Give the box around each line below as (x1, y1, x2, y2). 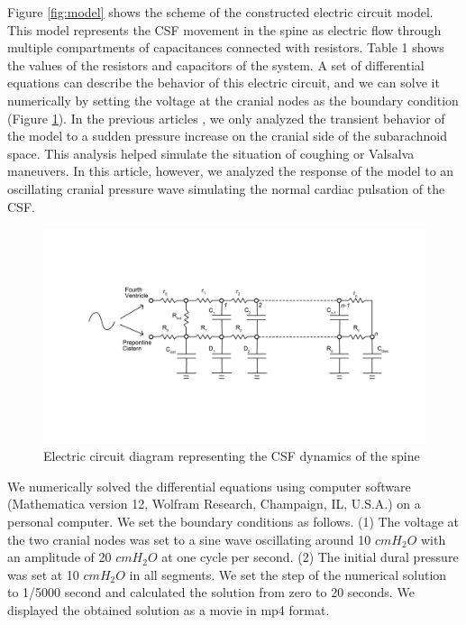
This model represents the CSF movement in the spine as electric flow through (7, 20, 442, 39)
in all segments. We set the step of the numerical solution (129, 565, 447, 584)
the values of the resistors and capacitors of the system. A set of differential (7, 55, 425, 74)
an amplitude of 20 (7, 547, 112, 566)
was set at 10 (7, 565, 79, 584)
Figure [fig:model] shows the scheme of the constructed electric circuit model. (7, 3, 434, 21)
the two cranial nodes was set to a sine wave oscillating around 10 (7, 529, 371, 548)
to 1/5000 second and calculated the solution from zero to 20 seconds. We (7, 583, 415, 602)
